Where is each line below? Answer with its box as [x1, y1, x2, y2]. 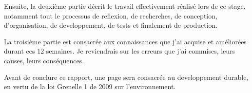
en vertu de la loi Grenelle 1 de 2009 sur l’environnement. [4, 81, 176, 92]
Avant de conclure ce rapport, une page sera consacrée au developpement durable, [4, 72, 249, 82]
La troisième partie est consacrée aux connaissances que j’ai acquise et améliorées [4, 36, 247, 46]
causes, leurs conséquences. [4, 55, 84, 65]
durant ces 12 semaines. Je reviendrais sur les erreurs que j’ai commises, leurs [4, 46, 235, 56]
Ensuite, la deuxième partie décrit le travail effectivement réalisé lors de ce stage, [4, 1, 246, 11]
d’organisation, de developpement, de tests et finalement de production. [4, 20, 218, 30]
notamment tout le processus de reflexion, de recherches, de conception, [4, 10, 217, 20]
